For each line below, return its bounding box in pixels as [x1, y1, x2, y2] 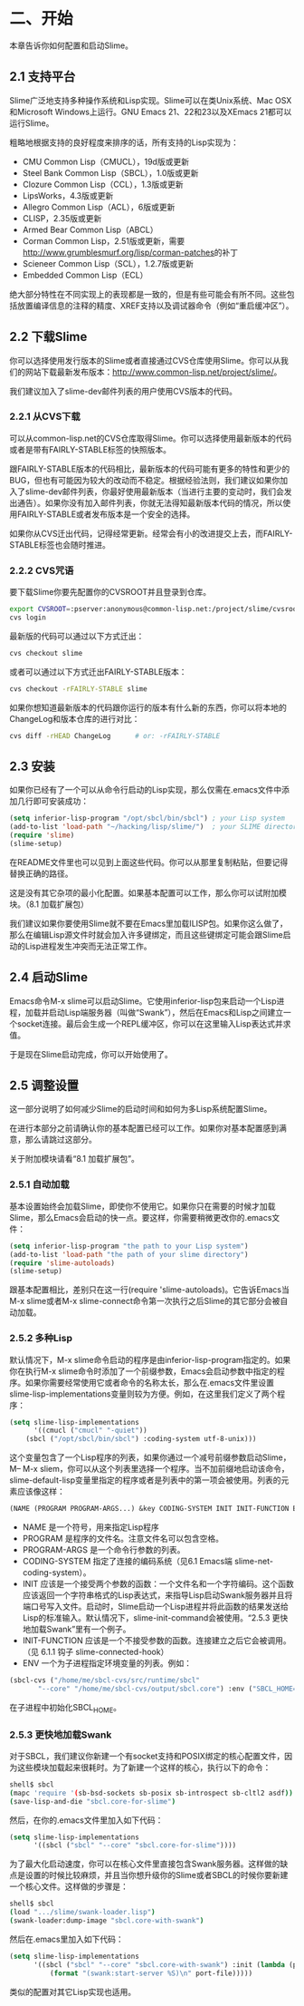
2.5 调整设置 [9, 1078, 80, 1094]
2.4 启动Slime [9, 969, 89, 985]
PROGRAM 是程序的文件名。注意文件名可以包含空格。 [22, 1534, 224, 1544]
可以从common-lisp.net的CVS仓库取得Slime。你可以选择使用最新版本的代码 [9, 433, 292, 443]
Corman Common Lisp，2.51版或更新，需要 [22, 235, 185, 246]
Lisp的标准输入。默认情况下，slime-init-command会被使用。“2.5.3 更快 [22, 1612, 289, 1623]
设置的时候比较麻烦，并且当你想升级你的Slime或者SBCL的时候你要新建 [24, 1870, 289, 1881]
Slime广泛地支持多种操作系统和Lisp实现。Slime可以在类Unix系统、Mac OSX [9, 94, 292, 105]
